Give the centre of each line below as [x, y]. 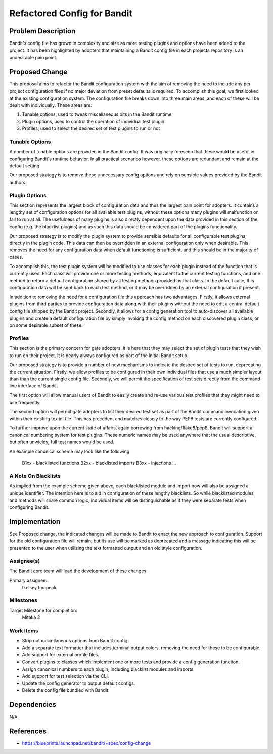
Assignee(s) [25, 561]
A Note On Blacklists [35, 476]
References [28, 731]
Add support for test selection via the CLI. [65, 676]
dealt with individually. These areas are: [51, 105]
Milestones [23, 600]
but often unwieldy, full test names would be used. [62, 442]
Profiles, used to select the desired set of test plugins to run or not [91, 128]
